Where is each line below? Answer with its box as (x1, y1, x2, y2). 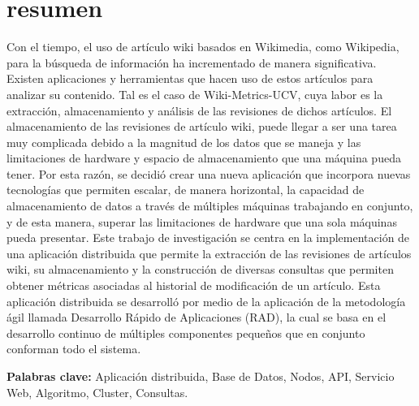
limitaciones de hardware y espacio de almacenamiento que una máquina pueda (6, 149, 401, 166)
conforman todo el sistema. (6, 340, 141, 357)
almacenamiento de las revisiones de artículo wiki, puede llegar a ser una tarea (6, 118, 397, 135)
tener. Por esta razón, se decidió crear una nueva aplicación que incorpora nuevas (6, 165, 411, 182)
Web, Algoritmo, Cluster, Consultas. (6, 383, 188, 400)
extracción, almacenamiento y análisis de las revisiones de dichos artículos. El (6, 101, 392, 119)
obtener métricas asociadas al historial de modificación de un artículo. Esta (6, 277, 381, 294)
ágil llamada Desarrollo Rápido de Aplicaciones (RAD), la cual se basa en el (6, 309, 387, 326)
